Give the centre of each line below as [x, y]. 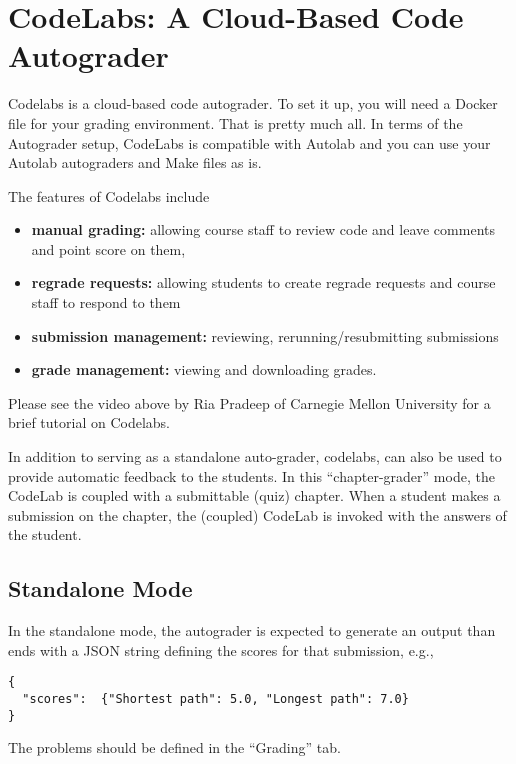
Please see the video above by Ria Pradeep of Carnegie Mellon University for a [249, 402]
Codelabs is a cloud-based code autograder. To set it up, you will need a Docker [253, 103]
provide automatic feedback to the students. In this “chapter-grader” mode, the [251, 475]
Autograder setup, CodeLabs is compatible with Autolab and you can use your [249, 142]
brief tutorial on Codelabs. [89, 422]
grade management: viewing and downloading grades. [204, 369]
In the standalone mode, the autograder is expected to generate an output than [252, 630]
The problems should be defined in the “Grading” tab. [174, 747]
